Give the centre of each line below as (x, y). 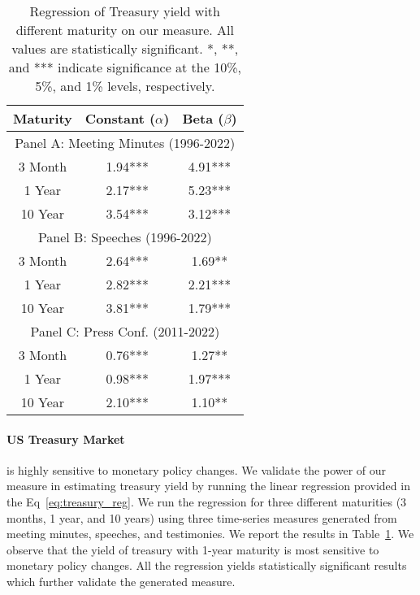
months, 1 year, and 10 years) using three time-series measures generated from (202, 517)
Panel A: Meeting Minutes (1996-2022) (125, 143)
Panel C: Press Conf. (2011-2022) (125, 331)
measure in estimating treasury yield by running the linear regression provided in (208, 486)
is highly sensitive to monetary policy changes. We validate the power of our (197, 469)
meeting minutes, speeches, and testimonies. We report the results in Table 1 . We (210, 534)
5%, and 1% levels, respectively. (125, 86)
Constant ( (120, 118)
